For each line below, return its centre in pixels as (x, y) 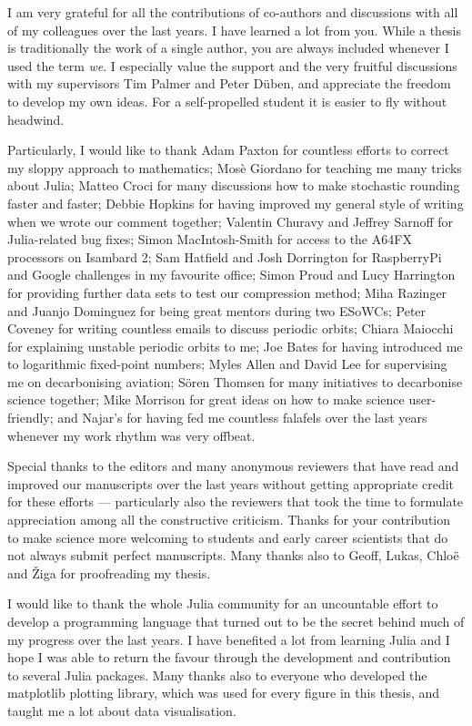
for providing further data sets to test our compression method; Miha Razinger (227, 292)
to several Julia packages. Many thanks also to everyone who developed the (217, 675)
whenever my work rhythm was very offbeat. (131, 435)
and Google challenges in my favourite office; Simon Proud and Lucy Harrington (231, 275)
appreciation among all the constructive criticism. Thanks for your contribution (229, 520)
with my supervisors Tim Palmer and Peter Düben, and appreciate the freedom (229, 83)
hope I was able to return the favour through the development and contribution (229, 657)
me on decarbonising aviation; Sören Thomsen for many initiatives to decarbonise (235, 381)
